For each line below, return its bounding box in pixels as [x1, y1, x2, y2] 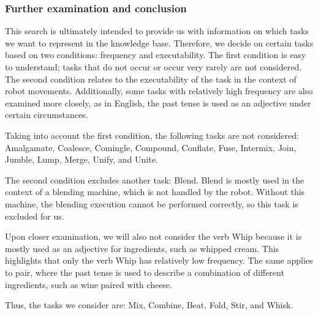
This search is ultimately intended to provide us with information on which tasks [5, 24, 309, 37]
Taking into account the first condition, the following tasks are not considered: [5, 128, 299, 141]
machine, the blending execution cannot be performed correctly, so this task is [5, 197, 298, 210]
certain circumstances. [5, 108, 88, 121]
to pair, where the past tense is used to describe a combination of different [5, 265, 284, 278]
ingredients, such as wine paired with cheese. [5, 278, 172, 291]
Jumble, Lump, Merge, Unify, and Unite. [5, 153, 158, 166]
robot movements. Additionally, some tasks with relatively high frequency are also [5, 84, 313, 97]
